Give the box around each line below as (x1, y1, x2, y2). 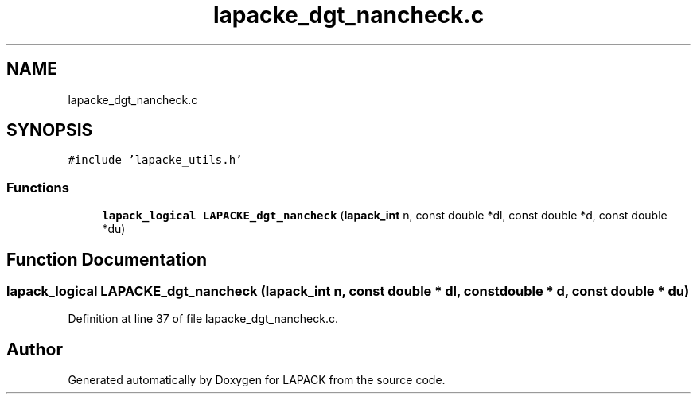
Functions (6, 179, 69, 196)
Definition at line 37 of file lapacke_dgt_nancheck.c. (68, 312, 338, 326)
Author (6, 339, 63, 359)
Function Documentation (6, 249, 207, 270)
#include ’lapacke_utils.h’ (68, 153, 243, 167)
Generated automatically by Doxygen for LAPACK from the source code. (68, 373, 446, 387)
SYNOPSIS (6, 120, 93, 141)
